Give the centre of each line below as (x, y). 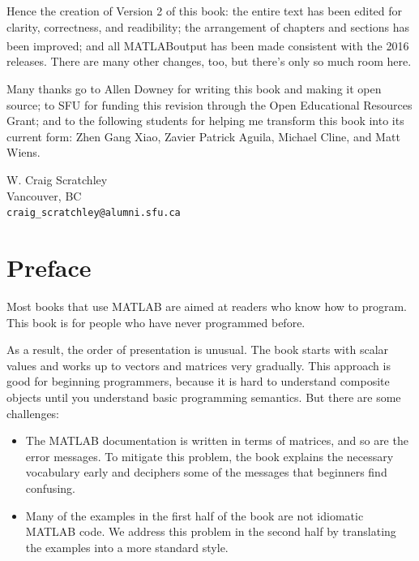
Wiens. (24, 152)
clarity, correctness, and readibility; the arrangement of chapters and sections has (208, 26)
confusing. (50, 488)
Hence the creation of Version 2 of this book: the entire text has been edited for (205, 11)
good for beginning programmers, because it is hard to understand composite (198, 381)
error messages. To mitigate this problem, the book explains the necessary (209, 456)
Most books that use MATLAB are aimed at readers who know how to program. (207, 306)
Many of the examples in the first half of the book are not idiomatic (195, 515)
